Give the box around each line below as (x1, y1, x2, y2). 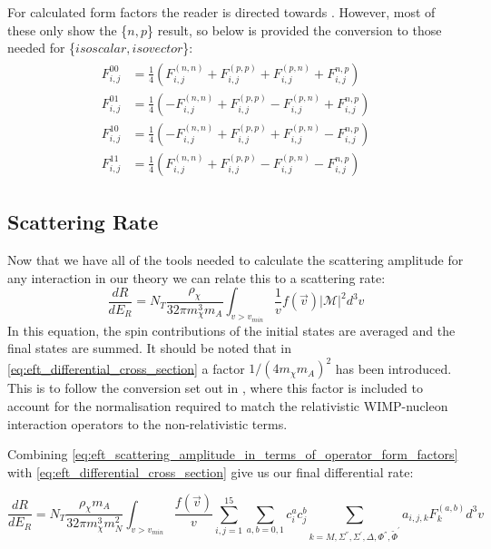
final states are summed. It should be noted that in (7, 338, 292, 358)
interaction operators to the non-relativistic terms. (7, 414, 288, 433)
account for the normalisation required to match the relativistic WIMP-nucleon (7, 397, 448, 416)
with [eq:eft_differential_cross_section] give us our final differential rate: (7, 462, 414, 481)
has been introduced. (335, 358, 452, 377)
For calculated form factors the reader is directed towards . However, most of (7, 3, 436, 21)
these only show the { (7, 20, 128, 39)
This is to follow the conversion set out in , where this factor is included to (7, 378, 423, 397)
